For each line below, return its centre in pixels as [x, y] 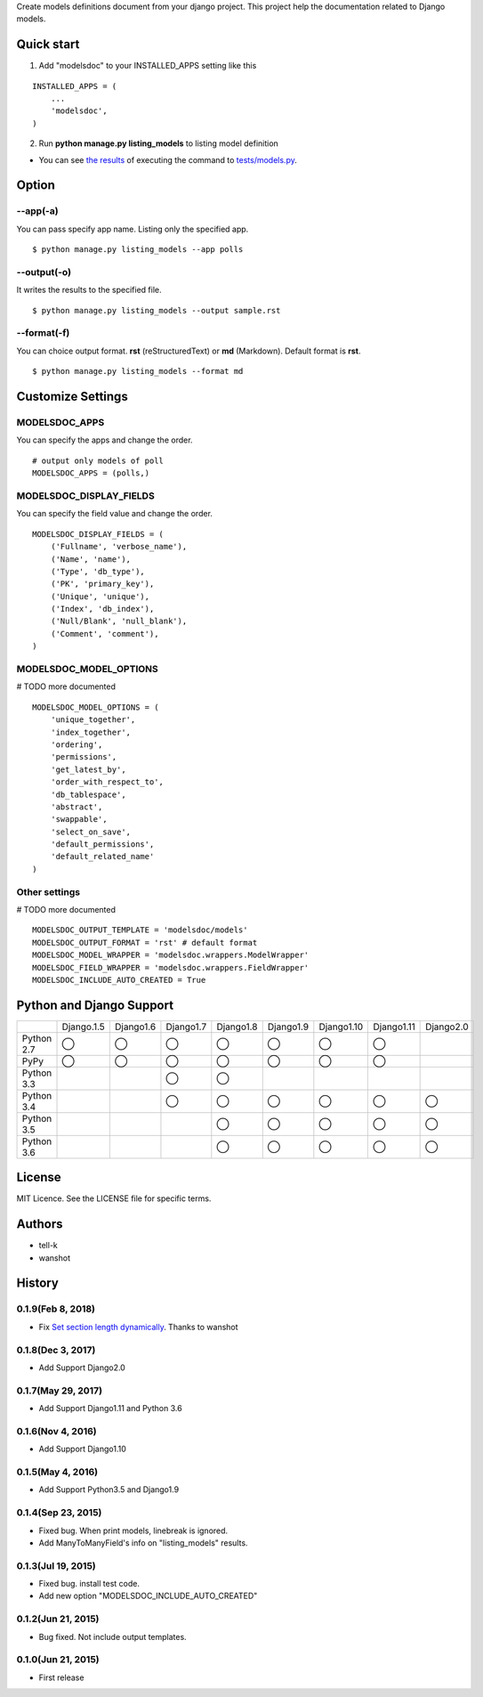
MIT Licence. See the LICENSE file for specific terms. [114, 1198]
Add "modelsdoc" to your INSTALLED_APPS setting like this [148, 66]
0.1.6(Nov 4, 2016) [56, 1431]
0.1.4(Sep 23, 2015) [59, 1513]
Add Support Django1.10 [82, 1449]
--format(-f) [43, 333]
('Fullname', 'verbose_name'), [119, 547]
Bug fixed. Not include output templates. [113, 1636]
